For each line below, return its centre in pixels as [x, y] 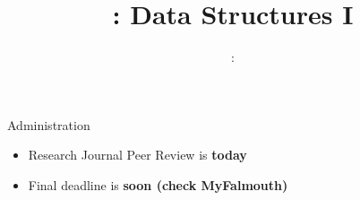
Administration [49, 124]
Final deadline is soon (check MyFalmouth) [158, 184]
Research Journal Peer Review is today [137, 155]
